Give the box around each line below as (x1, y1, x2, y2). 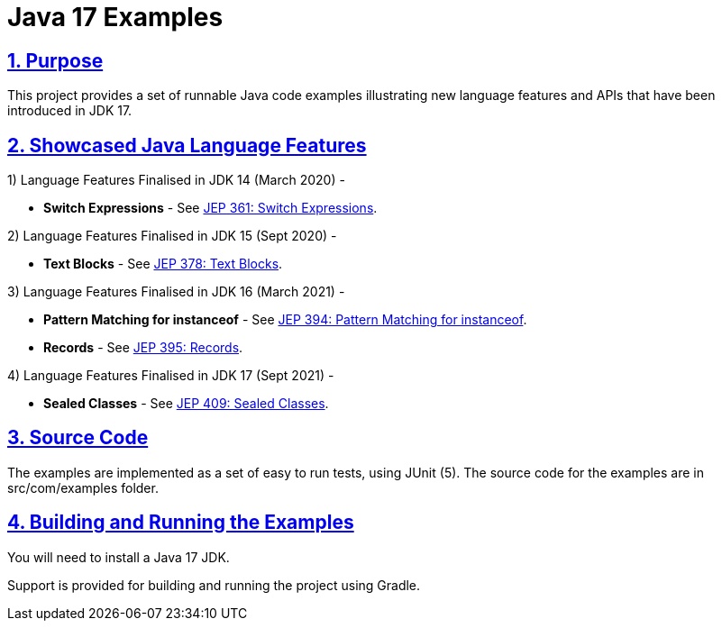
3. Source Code (7, 426, 149, 450)
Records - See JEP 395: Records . (43, 340, 243, 356)
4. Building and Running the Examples (7, 511, 354, 534)
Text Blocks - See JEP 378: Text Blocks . (43, 256, 283, 272)
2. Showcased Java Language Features (7, 133, 367, 157)
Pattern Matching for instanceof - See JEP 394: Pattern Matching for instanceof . (43, 312, 527, 328)
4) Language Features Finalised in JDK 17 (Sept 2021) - (7, 368, 334, 384)
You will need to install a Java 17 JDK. (7, 549, 230, 565)
